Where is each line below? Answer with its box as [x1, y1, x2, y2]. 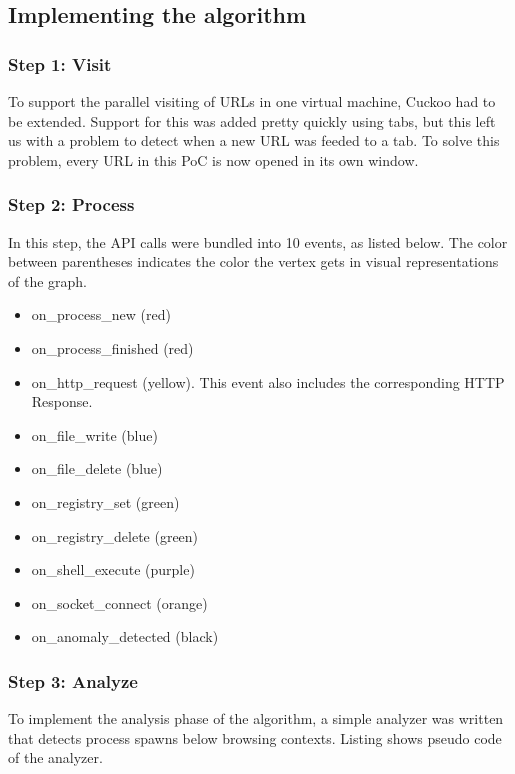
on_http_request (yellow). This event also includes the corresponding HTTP [31, 371, 505, 392]
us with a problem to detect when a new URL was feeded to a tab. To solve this [8, 130, 500, 151]
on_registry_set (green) [31, 491, 180, 512]
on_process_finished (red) [31, 337, 194, 358]
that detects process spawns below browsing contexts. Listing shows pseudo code [8, 727, 502, 748]
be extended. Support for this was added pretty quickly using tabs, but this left [8, 110, 496, 131]
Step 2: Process [8, 192, 135, 217]
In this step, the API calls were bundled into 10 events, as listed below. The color [8, 231, 508, 252]
